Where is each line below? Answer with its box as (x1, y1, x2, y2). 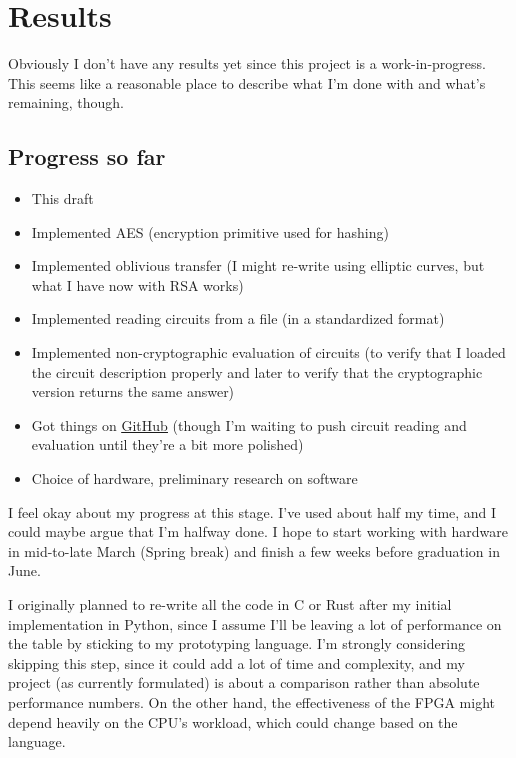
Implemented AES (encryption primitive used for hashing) (31, 221, 389, 242)
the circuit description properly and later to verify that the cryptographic (31, 361, 483, 382)
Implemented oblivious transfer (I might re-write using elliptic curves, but (31, 255, 485, 276)
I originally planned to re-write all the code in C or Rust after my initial (8, 594, 452, 615)
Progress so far (8, 141, 166, 172)
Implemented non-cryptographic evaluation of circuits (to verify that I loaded (31, 342, 506, 363)
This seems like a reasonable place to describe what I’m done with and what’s (8, 72, 486, 93)
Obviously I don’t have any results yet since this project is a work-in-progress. (8, 53, 486, 74)
